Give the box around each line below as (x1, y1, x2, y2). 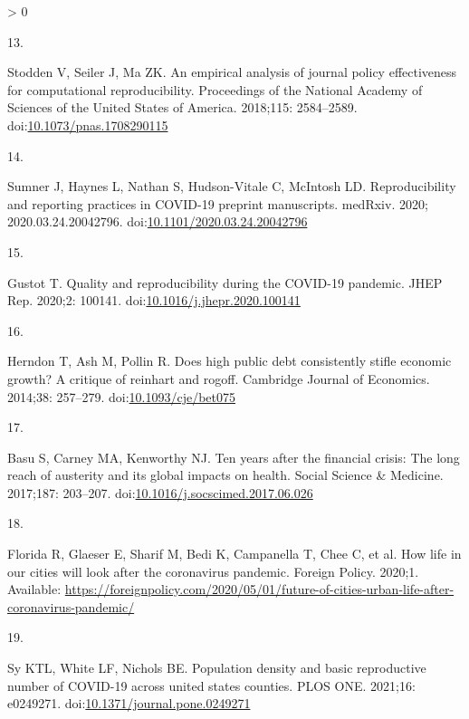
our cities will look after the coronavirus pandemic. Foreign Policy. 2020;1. (7, 561, 419, 580)
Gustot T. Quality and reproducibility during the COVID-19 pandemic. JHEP (7, 273, 443, 292)
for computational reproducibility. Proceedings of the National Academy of (7, 80, 423, 99)
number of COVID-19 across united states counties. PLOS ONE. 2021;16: (7, 676, 416, 695)
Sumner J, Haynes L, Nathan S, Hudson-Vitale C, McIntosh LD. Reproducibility (7, 177, 456, 196)
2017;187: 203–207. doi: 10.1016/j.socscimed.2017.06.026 (7, 483, 313, 502)
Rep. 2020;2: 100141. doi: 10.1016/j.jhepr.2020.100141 (7, 291, 301, 310)
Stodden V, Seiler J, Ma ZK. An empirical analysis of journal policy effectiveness (7, 62, 457, 81)
